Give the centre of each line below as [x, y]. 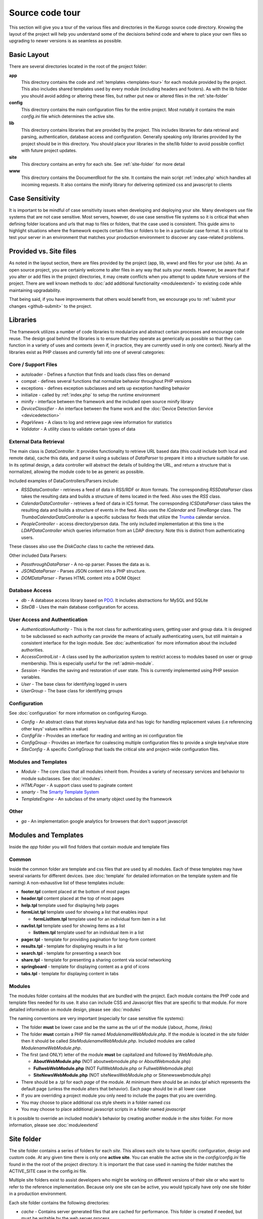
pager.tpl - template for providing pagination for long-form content [88, 939]
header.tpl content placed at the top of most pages [73, 898]
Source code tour [45, 13]
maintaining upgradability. [35, 290]
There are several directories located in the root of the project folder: [78, 66]
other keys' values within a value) [55, 728]
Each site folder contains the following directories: [59, 1202]
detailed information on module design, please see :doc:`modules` [75, 1009]
